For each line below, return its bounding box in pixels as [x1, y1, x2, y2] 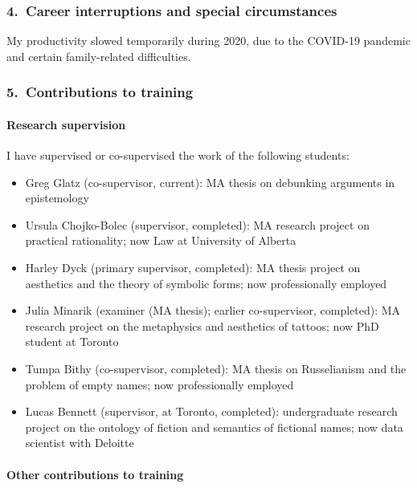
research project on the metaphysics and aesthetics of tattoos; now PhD [25, 317, 379, 334]
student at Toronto [25, 333, 119, 350]
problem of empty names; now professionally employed [25, 376, 294, 392]
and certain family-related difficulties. [6, 47, 191, 64]
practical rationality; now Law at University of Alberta [25, 232, 296, 249]
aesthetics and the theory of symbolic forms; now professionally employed [25, 274, 387, 291]
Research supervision [6, 116, 126, 132]
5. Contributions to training [6, 82, 194, 102]
